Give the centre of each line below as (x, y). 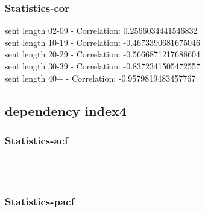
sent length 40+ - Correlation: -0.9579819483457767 (100, 78)
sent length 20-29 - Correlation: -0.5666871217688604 (103, 54)
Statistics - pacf (40, 201)
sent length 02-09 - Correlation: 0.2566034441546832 (101, 31)
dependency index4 (66, 110)
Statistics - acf (36, 140)
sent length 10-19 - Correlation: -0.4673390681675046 (103, 42)
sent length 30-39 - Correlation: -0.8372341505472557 (103, 66)
